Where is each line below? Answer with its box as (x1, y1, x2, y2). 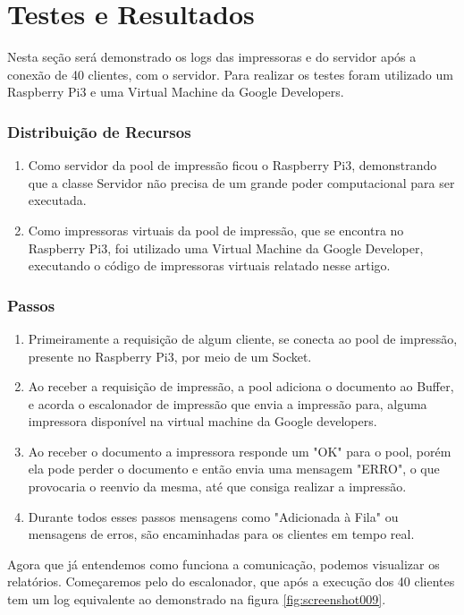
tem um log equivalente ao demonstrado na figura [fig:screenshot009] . (7, 590, 386, 609)
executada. (28, 191, 87, 209)
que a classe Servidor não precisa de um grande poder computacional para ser (28, 173, 455, 192)
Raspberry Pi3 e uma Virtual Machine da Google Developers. (7, 82, 344, 101)
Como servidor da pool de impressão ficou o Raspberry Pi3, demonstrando (28, 156, 437, 175)
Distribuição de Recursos (7, 120, 191, 142)
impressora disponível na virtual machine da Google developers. (28, 412, 377, 431)
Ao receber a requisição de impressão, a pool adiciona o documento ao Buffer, (28, 377, 454, 396)
